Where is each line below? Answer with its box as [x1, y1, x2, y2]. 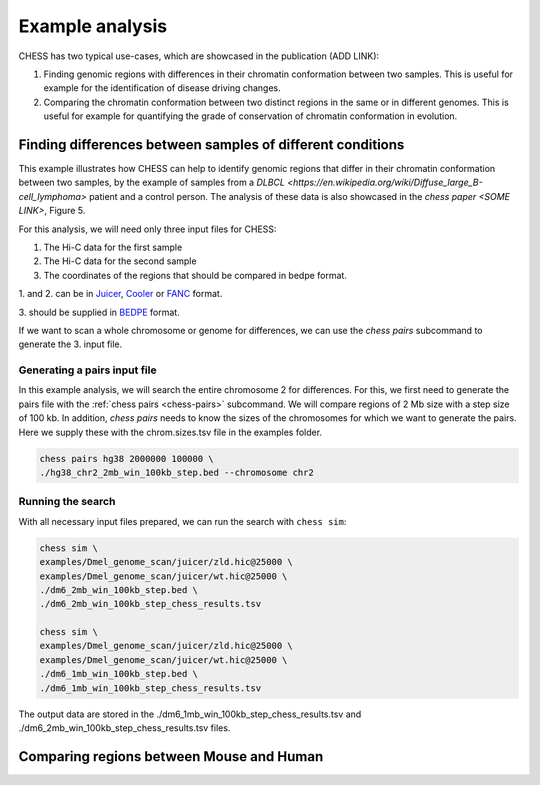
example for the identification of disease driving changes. [43, 82, 282, 94]
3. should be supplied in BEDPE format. [18, 306, 180, 318]
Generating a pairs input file [18, 363, 157, 377]
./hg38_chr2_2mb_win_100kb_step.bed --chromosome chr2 [39, 467, 314, 478]
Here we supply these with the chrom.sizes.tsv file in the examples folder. [18, 426, 323, 438]
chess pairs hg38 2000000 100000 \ [39, 453, 214, 464]
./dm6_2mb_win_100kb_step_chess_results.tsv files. [18, 722, 231, 734]
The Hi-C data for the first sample [43, 241, 183, 253]
